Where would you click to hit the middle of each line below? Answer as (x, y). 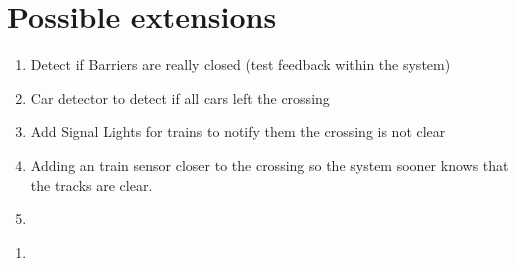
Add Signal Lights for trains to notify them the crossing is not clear (238, 131)
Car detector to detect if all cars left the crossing (180, 97)
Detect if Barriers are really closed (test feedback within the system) (240, 64)
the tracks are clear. (91, 184)
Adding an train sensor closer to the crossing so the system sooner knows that (269, 164)
